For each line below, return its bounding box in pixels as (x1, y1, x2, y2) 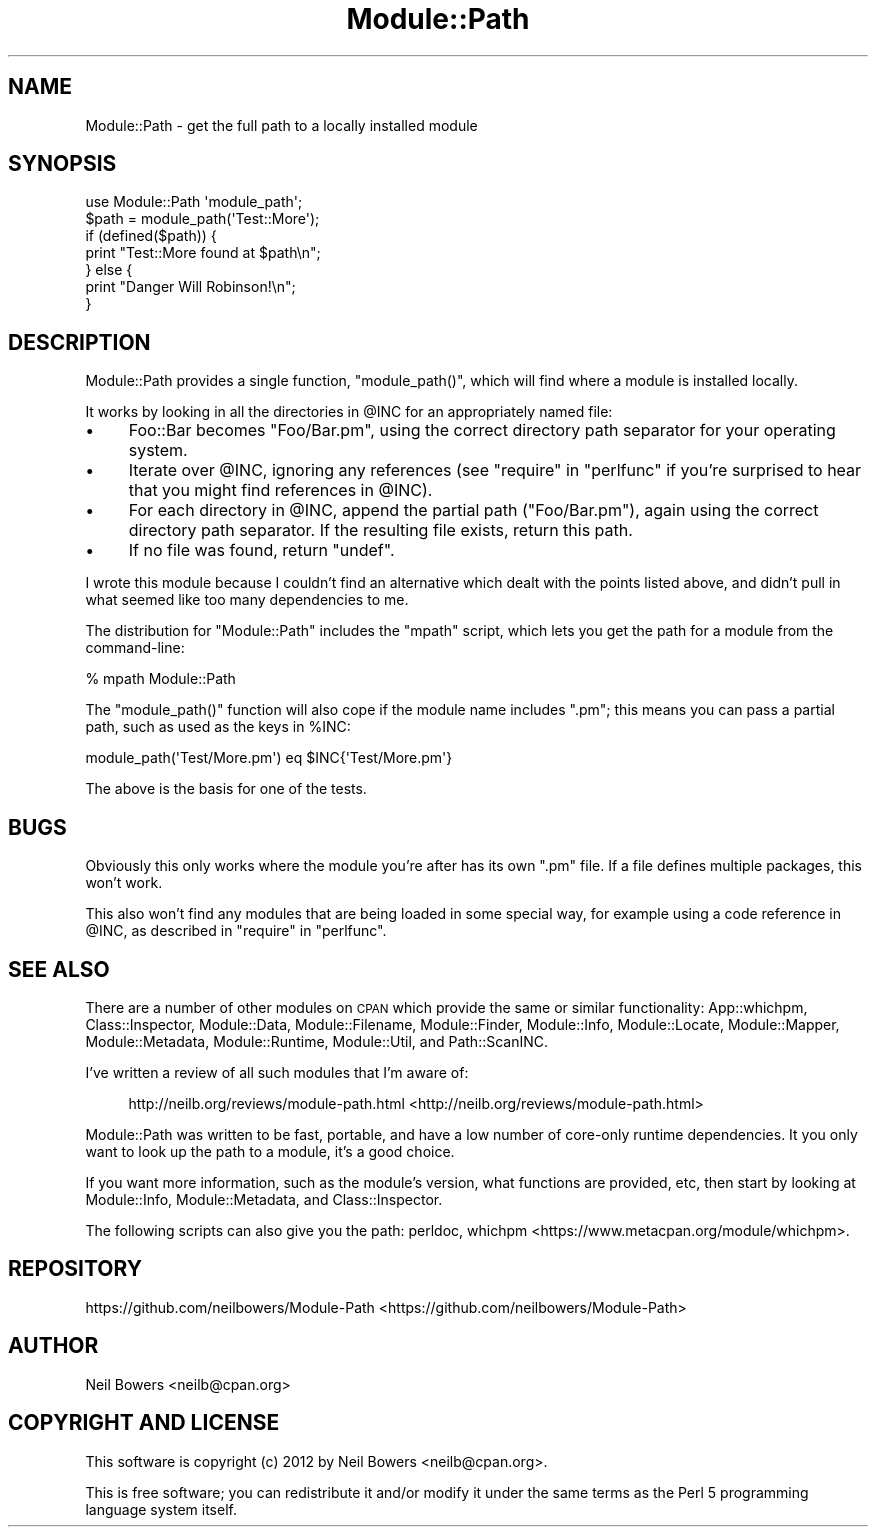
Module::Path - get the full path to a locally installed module (85, 116, 478, 134)
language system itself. (85, 1500, 237, 1518)
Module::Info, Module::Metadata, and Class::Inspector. (85, 1190, 443, 1208)
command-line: (85, 639, 185, 657)
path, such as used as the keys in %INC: (85, 718, 351, 736)
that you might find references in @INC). (128, 480, 433, 501)
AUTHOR (8, 1333, 99, 1359)
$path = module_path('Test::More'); (85, 210, 320, 228)
